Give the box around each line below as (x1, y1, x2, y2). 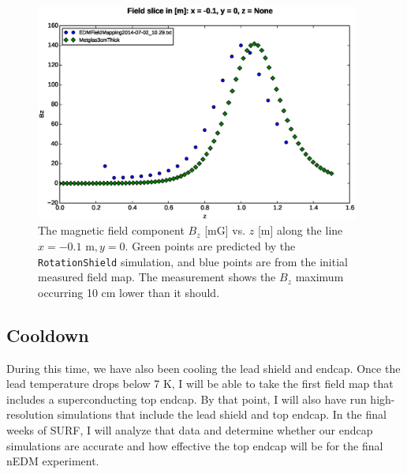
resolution (6, 406, 54, 423)
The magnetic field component (38, 222, 185, 239)
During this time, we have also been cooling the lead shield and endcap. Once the (6, 359, 401, 376)
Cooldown (6, 322, 89, 347)
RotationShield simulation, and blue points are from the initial (38, 253, 348, 269)
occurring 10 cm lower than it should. (38, 284, 220, 300)
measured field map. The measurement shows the (38, 269, 276, 285)
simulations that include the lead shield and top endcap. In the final (57, 406, 386, 423)
